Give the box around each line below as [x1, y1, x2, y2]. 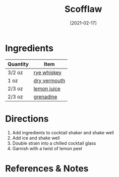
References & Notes [5, 163, 89, 174]
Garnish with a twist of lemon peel [12, 145, 83, 151]
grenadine [33, 93, 58, 100]
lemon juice [33, 85, 60, 92]
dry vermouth [33, 77, 65, 84]
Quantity [7, 61, 29, 68]
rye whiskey [33, 69, 62, 76]
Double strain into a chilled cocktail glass [12, 140, 96, 146]
